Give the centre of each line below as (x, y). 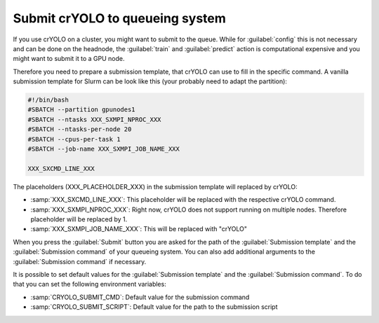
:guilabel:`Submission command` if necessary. (80, 261)
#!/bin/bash (48, 100)
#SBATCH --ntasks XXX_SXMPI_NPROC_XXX (94, 119)
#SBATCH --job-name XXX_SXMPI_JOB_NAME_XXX (104, 149)
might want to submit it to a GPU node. (69, 59)
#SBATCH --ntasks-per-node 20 (80, 129)
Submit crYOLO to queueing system (119, 18)
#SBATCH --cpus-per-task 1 (74, 139)
